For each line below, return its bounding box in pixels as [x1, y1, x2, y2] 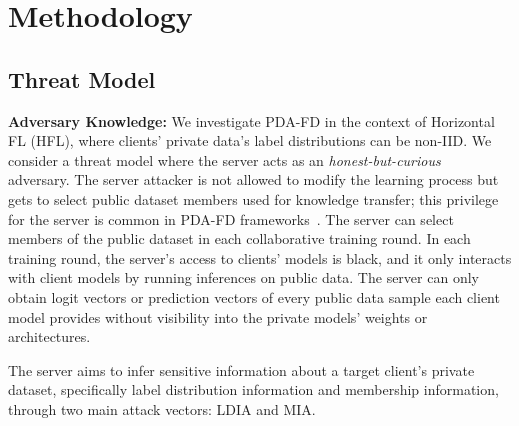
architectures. [8, 326, 91, 347]
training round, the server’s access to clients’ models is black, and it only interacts [8, 247, 512, 268]
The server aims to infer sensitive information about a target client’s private [8, 359, 475, 380]
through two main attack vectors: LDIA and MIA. [8, 398, 316, 419]
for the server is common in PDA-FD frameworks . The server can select [8, 208, 454, 229]
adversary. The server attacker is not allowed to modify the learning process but [8, 169, 499, 190]
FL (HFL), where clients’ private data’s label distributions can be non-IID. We [8, 130, 492, 151]
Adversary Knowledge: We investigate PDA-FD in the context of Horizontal [8, 110, 495, 131]
